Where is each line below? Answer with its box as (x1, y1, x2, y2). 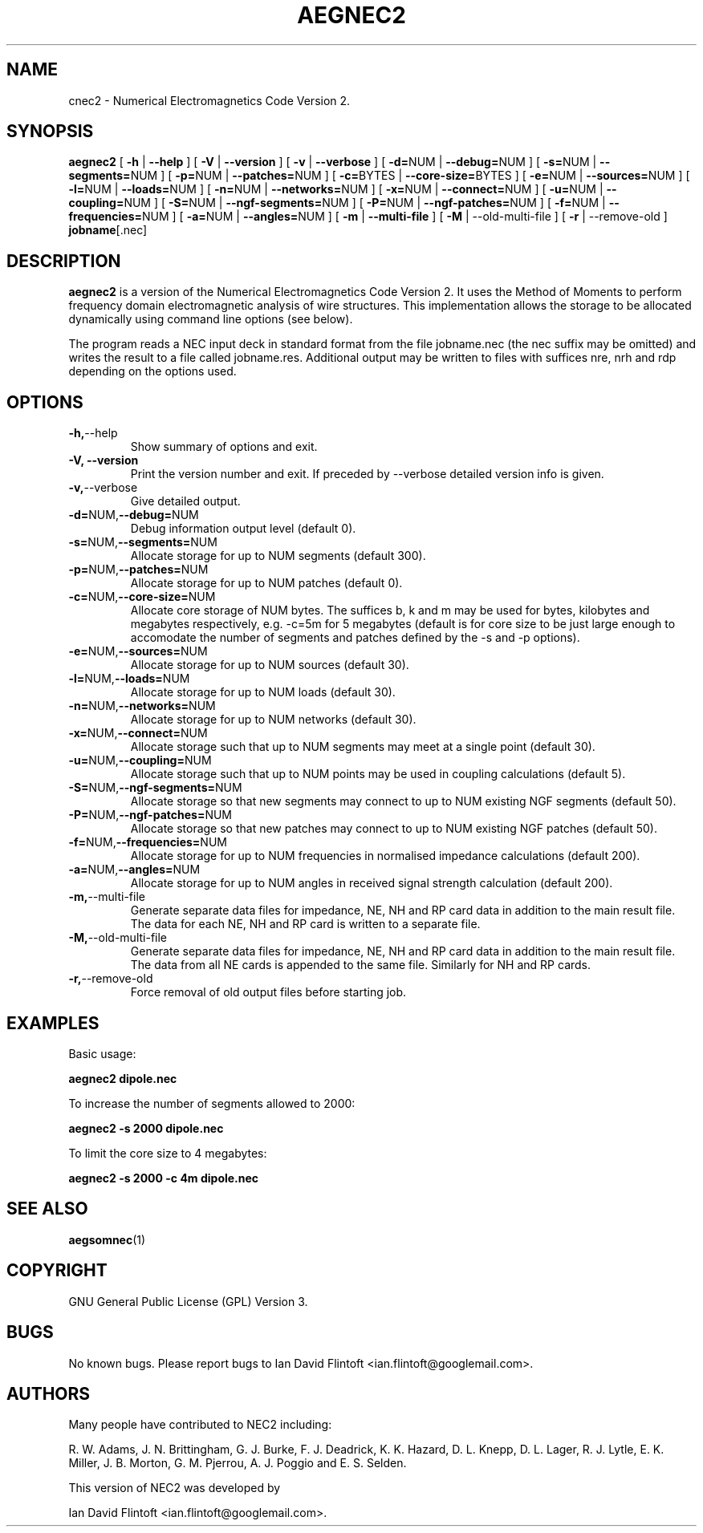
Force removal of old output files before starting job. (130, 985, 407, 1000)
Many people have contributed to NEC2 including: (68, 1417, 332, 1432)
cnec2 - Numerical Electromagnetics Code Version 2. (68, 93, 351, 107)
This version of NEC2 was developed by (68, 1481, 281, 1495)
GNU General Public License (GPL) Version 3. (68, 1294, 308, 1308)
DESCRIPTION (6, 250, 121, 271)
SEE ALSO (6, 1198, 88, 1219)
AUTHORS (6, 1383, 91, 1404)
